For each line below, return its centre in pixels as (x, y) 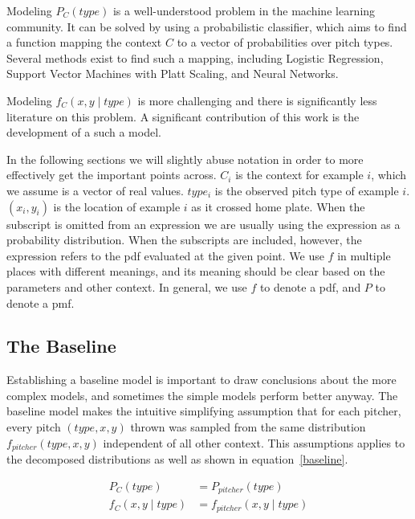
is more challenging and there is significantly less (257, 100)
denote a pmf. (41, 302)
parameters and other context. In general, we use (127, 286)
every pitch (34, 427)
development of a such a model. (84, 132)
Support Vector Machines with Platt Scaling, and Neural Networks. (173, 74)
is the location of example (117, 206)
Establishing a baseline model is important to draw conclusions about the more (201, 380)
